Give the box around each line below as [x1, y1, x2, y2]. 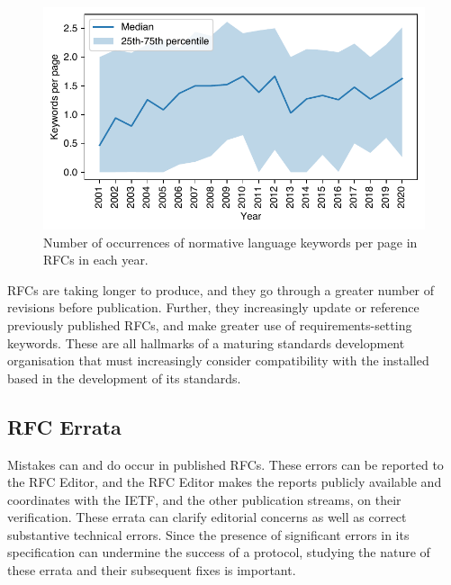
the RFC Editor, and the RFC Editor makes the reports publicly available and [7, 472, 442, 491]
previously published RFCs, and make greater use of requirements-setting [7, 315, 412, 334]
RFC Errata [7, 412, 122, 440]
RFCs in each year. [43, 250, 149, 269]
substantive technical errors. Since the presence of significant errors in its [7, 525, 410, 544]
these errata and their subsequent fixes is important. [7, 561, 296, 580]
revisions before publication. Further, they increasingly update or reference [7, 298, 419, 317]
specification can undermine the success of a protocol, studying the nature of [7, 543, 430, 562]
